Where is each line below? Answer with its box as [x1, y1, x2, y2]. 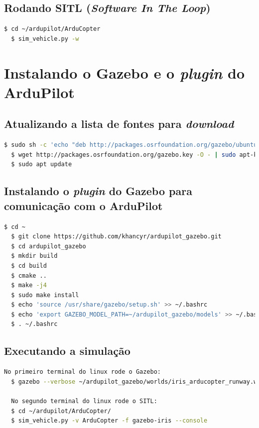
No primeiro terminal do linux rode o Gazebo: [4, 368, 161, 376]
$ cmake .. [11, 272, 47, 279]
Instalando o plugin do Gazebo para [4, 183, 192, 199]
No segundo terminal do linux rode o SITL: [11, 398, 157, 405]
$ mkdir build [11, 252, 58, 260]
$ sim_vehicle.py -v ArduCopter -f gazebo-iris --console [11, 417, 208, 425]
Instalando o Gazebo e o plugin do [4, 62, 245, 83]
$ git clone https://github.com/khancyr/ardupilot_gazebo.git [11, 233, 222, 240]
